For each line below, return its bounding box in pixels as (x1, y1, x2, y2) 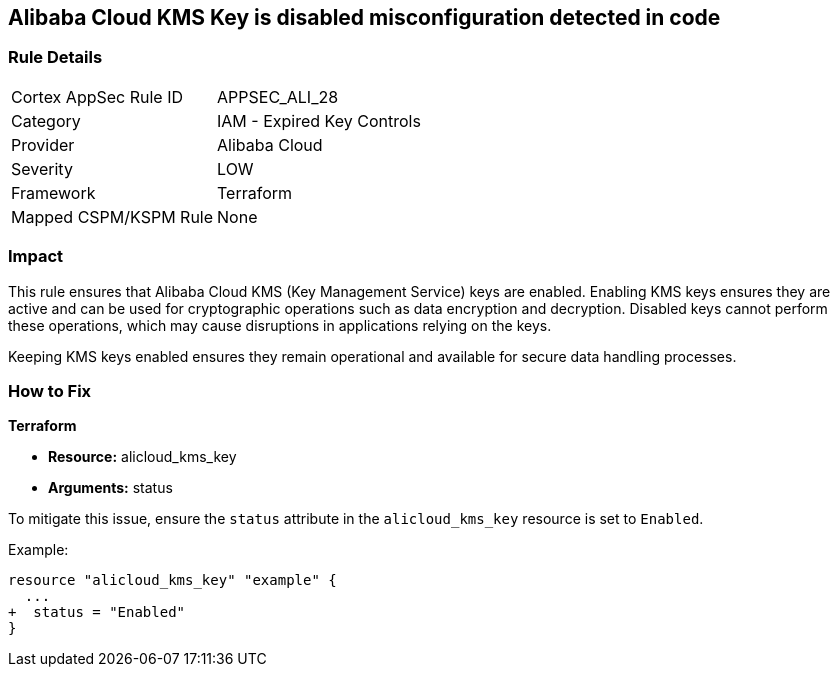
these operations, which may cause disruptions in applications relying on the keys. (8, 316, 552, 334)
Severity (11, 158, 73, 179)
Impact (8, 246, 64, 267)
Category (11, 110, 81, 131)
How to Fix (8, 380, 92, 401)
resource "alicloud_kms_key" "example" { (8, 572, 337, 589)
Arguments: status (48, 479, 173, 497)
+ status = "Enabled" (8, 604, 186, 621)
